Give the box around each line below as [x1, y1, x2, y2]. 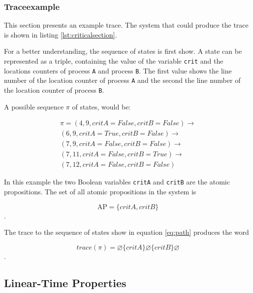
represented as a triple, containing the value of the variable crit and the [4, 56, 223, 66]
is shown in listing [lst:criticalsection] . [4, 29, 117, 39]
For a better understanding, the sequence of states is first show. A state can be [4, 46, 242, 56]
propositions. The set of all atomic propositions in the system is [4, 186, 196, 197]
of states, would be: [72, 101, 131, 111]
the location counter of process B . [4, 84, 104, 95]
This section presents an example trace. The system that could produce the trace [4, 20, 249, 30]
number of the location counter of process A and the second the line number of [4, 75, 241, 85]
